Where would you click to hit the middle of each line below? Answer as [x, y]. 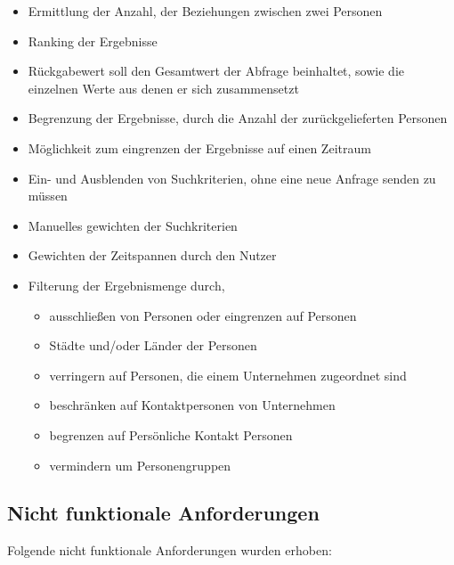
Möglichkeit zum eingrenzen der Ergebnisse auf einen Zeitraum [199, 147]
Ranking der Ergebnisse [93, 41]
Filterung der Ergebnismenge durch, [126, 285]
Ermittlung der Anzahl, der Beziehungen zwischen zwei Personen [205, 11]
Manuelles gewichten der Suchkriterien [133, 225]
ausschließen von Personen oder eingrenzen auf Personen [203, 315]
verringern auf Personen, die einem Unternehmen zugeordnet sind [228, 375]
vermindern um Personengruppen [140, 465]
